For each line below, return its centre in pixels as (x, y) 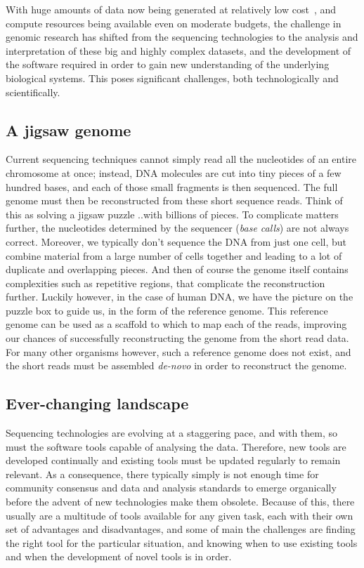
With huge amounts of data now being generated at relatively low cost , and (171, 9)
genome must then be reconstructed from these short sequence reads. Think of (174, 200)
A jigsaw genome (69, 130)
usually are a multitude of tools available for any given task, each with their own (180, 515)
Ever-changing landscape (97, 403)
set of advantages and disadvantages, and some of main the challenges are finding (181, 529)
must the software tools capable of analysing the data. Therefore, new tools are (176, 446)
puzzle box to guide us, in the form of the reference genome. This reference (167, 310)
